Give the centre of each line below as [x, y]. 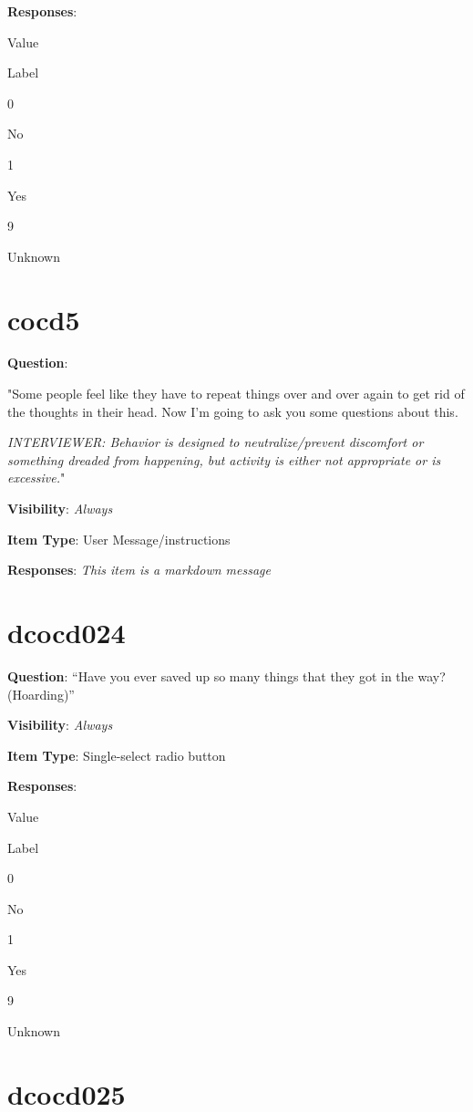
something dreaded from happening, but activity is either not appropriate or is [224, 459]
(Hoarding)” [41, 694]
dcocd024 [67, 632]
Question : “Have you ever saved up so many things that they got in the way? [226, 676]
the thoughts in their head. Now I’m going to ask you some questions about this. [233, 411]
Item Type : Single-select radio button [117, 755]
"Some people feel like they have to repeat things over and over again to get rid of [236, 394]
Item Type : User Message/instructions [119, 539]
